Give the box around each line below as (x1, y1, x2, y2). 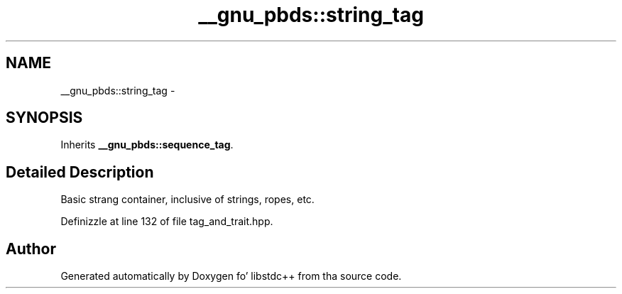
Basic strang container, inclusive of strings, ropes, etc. (60, 193, 315, 206)
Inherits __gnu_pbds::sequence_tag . (60, 138, 234, 151)
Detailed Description (6, 163, 154, 181)
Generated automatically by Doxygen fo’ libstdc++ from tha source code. (60, 270, 402, 283)
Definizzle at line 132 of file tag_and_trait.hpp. (60, 215, 273, 228)
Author (6, 239, 56, 258)
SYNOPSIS (6, 109, 83, 127)
